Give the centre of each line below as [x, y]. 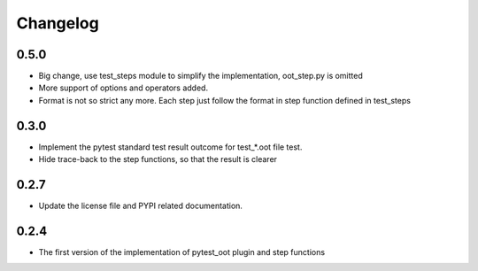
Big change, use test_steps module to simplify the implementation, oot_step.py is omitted [200, 76]
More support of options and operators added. [123, 88]
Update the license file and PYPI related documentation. [141, 206]
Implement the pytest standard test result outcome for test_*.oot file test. [170, 147]
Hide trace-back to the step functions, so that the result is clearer [158, 159]
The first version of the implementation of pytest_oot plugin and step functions [182, 252]
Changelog [58, 23]
